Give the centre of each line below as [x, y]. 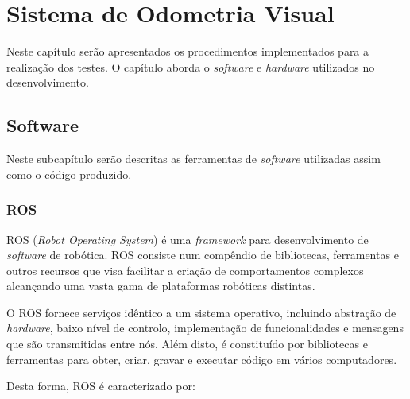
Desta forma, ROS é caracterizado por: [101, 386]
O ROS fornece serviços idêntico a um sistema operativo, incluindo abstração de [201, 312]
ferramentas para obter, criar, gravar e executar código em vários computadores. [202, 359]
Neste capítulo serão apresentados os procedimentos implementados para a [188, 51]
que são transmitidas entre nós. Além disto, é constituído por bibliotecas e [187, 344]
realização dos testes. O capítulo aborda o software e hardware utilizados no [191, 66]
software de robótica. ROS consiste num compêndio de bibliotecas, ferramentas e [203, 255]
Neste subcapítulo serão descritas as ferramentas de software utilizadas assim [193, 159]
